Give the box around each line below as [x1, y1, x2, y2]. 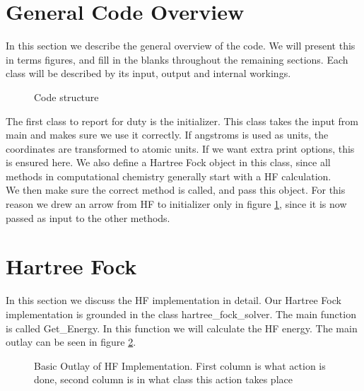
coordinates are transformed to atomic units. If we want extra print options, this [6, 141, 355, 156]
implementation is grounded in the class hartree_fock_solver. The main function [6, 306, 356, 321]
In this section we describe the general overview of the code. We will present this [6, 38, 356, 53]
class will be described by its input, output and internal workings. [6, 66, 291, 81]
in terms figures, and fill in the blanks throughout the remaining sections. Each [6, 52, 348, 66]
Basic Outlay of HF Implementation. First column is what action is [34, 358, 326, 373]
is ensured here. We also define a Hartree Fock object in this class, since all [6, 155, 331, 170]
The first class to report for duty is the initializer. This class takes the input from [6, 113, 358, 128]
